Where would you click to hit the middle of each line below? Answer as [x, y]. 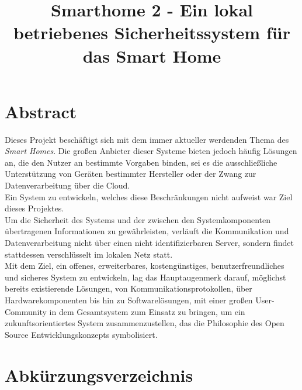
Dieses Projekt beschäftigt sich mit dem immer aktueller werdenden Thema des [147, 139]
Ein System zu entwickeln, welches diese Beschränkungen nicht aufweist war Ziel [149, 196]
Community [26, 311]
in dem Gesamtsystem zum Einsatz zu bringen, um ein [147, 311]
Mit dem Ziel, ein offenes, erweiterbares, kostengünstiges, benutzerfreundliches [145, 266]
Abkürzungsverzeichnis [99, 374]
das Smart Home [152, 55]
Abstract [41, 111]
